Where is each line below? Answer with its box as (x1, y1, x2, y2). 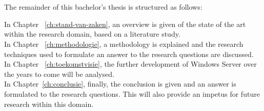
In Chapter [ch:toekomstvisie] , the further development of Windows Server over (4, 59, 257, 69)
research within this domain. (4, 98, 94, 109)
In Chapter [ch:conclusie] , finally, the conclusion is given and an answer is (4, 78, 236, 89)
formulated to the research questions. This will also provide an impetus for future (4, 88, 260, 99)
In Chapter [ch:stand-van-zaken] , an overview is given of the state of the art (4, 18, 246, 29)
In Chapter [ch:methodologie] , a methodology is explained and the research (4, 38, 243, 49)
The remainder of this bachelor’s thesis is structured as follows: (4, 2, 202, 12)
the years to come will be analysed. (4, 68, 114, 79)
